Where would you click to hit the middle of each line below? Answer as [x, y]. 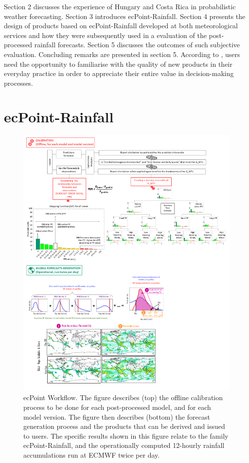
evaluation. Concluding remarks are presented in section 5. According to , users [122, 54]
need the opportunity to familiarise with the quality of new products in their [118, 64]
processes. [18, 83]
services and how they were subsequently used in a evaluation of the [105, 35]
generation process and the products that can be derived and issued [124, 426]
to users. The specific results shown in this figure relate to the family [126, 435]
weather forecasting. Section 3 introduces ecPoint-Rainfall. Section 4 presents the [125, 16]
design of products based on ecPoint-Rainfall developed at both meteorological [121, 26]
